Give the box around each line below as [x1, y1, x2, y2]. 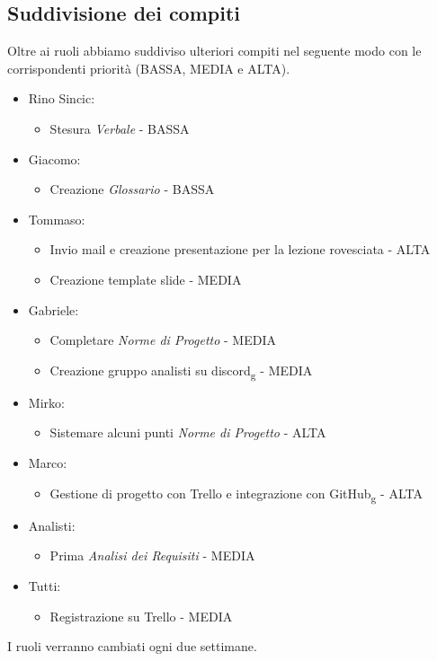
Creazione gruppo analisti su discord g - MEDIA [49, 360, 313, 382]
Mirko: [28, 392, 65, 411]
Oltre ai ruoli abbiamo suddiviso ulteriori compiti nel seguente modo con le [7, 41, 422, 60]
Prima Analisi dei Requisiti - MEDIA [49, 546, 255, 565]
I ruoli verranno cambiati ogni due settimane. [7, 637, 257, 656]
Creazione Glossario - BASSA [49, 180, 215, 198]
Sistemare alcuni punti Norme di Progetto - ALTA [49, 423, 326, 442]
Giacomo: [28, 149, 81, 168]
